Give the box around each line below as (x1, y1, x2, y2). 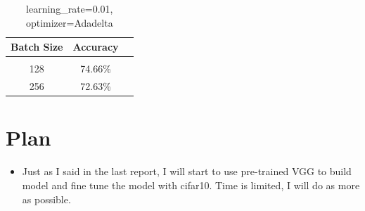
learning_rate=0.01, (26, 1, 113, 15)
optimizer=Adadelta (25, 15, 113, 30)
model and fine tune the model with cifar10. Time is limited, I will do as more (22, 177, 360, 192)
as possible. (22, 191, 71, 206)
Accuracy (72, 39, 119, 54)
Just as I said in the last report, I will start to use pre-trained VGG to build (22, 164, 352, 179)
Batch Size (11, 39, 63, 54)
